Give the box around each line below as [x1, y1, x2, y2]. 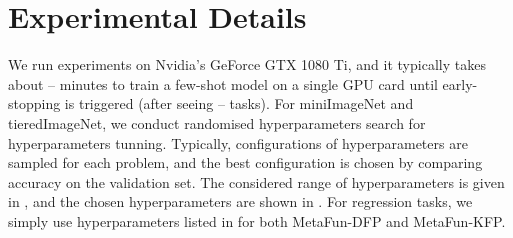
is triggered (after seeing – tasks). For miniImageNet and [64, 93, 414, 114]
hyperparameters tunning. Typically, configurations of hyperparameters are [8, 132, 468, 153]
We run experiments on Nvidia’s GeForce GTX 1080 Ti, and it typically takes [8, 54, 486, 75]
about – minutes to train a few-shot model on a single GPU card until [8, 73, 438, 94]
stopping [8, 93, 61, 114]
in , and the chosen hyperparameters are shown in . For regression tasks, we [8, 191, 473, 212]
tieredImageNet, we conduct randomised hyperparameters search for [8, 112, 426, 133]
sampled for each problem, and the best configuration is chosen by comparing [8, 152, 483, 173]
